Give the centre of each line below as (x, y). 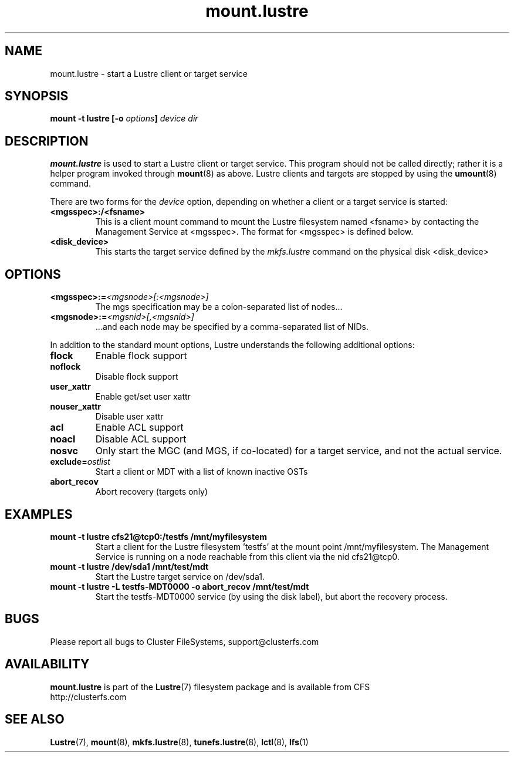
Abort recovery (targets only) (152, 492)
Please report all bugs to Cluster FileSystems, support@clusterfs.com (185, 641)
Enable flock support (141, 356)
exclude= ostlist (80, 462)
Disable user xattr (129, 417)
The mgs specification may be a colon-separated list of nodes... (219, 307)
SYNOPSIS (37, 96)
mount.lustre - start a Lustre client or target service (149, 73)
